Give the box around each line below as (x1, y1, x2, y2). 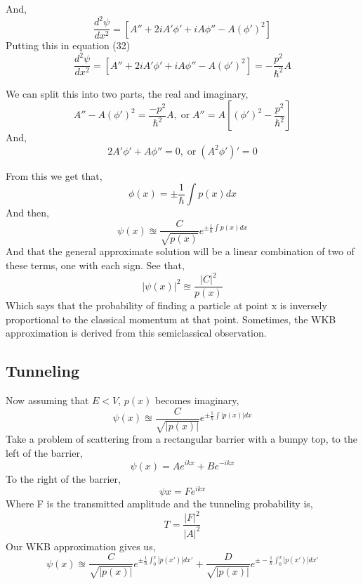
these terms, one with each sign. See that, (6, 258, 185, 273)
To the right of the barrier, (6, 471, 121, 486)
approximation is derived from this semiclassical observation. (6, 325, 267, 340)
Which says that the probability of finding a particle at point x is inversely (6, 298, 327, 313)
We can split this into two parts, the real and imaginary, (6, 86, 249, 100)
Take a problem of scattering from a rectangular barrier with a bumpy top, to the (6, 431, 357, 446)
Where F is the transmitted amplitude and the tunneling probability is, (6, 496, 313, 511)
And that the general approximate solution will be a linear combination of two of (6, 244, 355, 259)
